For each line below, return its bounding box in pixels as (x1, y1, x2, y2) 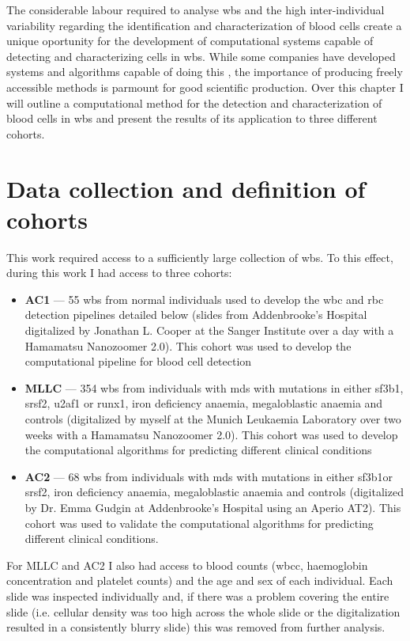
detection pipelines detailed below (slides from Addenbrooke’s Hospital (24, 306, 367, 323)
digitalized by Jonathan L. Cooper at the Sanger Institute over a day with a (24, 322, 394, 339)
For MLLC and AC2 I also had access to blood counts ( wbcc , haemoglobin (6, 556, 368, 573)
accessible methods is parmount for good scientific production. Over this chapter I (6, 78, 404, 95)
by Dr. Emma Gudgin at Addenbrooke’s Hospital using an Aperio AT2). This (24, 499, 401, 515)
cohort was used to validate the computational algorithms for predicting (24, 514, 374, 531)
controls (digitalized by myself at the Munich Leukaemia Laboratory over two (24, 411, 401, 427)
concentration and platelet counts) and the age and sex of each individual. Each (6, 572, 393, 589)
